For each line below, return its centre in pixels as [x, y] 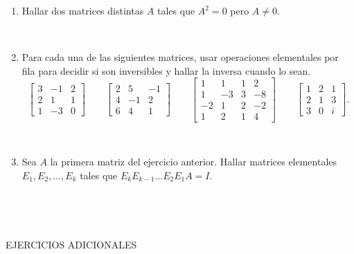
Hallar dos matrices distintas [83, 10]
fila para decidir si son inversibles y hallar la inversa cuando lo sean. [166, 70]
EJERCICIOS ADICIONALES [71, 245]
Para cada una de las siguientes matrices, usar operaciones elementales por [180, 57]
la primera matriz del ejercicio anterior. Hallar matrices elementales [194, 162]
